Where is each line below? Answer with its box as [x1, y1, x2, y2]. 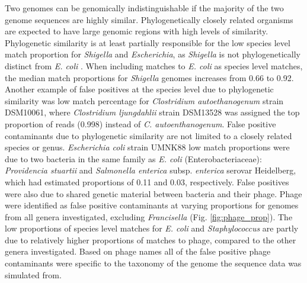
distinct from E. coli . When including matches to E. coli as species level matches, [5, 59, 303, 72]
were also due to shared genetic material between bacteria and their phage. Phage [5, 187, 302, 200]
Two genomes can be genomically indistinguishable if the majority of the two [5, 2, 284, 14]
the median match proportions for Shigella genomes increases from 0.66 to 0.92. [5, 71, 294, 83]
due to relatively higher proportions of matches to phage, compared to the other [5, 233, 296, 246]
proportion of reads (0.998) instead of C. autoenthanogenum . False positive [5, 117, 276, 130]
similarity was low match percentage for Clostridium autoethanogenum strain [5, 94, 284, 107]
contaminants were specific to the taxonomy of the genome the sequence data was [5, 257, 302, 269]
